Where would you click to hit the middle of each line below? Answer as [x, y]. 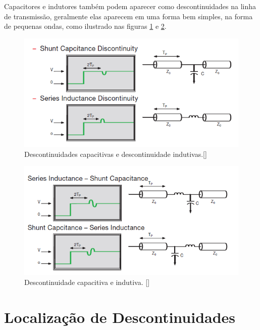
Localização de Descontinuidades [120, 317]
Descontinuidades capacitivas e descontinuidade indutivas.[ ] [116, 154]
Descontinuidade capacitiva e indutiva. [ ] [87, 282]
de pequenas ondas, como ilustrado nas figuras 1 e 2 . [85, 26]
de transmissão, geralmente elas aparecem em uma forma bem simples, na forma [128, 16]
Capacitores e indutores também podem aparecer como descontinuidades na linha [130, 6]
